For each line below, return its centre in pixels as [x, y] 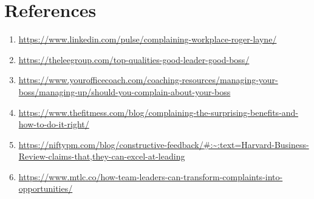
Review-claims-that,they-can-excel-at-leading [102, 156]
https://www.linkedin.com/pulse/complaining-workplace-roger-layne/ [148, 39]
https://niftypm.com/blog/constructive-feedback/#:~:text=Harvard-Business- [164, 144]
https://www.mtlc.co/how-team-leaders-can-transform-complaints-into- [151, 176]
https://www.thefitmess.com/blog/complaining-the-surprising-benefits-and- [159, 112]
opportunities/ [46, 188]
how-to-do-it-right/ [54, 124]
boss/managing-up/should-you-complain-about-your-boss [125, 91]
